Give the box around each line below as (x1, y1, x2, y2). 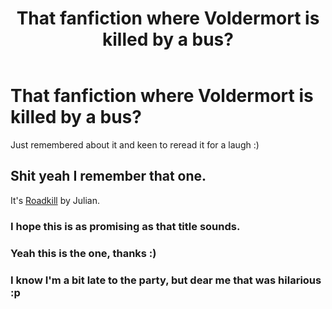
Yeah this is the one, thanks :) (10, 246, 157, 260)
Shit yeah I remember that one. (10, 168, 207, 185)
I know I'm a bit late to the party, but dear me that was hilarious (10, 273, 322, 287)
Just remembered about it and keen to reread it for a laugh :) (10, 138, 260, 151)
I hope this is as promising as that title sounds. (10, 219, 241, 233)
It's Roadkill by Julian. (10, 194, 100, 206)
